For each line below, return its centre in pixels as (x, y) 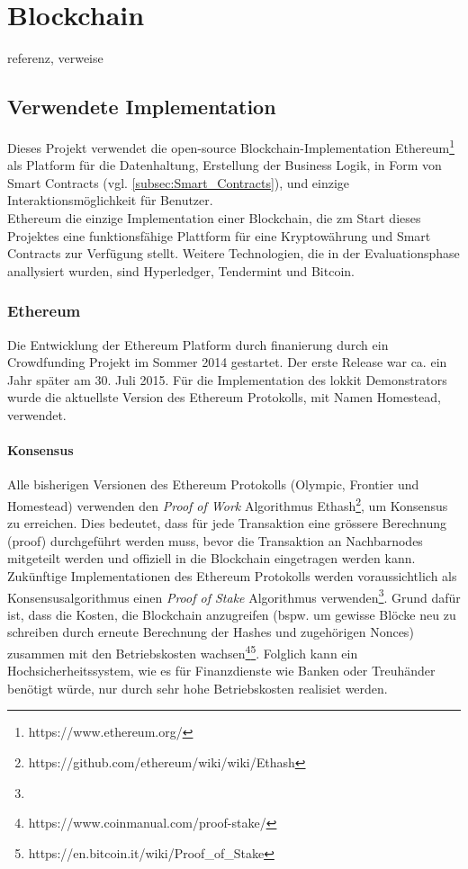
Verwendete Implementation (142, 107)
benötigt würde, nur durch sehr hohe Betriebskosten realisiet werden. (198, 688)
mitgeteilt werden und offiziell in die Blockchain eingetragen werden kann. (211, 558)
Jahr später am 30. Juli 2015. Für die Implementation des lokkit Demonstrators (227, 379)
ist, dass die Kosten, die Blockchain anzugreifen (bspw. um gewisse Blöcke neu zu (232, 614)
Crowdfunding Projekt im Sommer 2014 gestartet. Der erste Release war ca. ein (227, 362)
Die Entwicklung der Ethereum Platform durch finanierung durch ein (198, 344)
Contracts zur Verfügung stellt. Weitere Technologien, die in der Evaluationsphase (234, 253)
